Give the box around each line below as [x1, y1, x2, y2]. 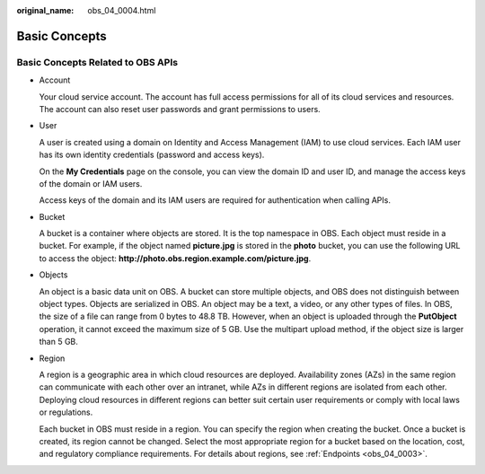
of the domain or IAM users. [39, 178, 143, 189]
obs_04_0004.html [87, 5, 156, 15]
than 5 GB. [39, 337, 78, 347]
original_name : [16, 5, 75, 15]
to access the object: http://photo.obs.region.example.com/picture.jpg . [39, 252, 312, 264]
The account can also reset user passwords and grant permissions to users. [39, 103, 321, 114]
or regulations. [39, 407, 93, 417]
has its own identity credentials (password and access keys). [39, 149, 265, 161]
